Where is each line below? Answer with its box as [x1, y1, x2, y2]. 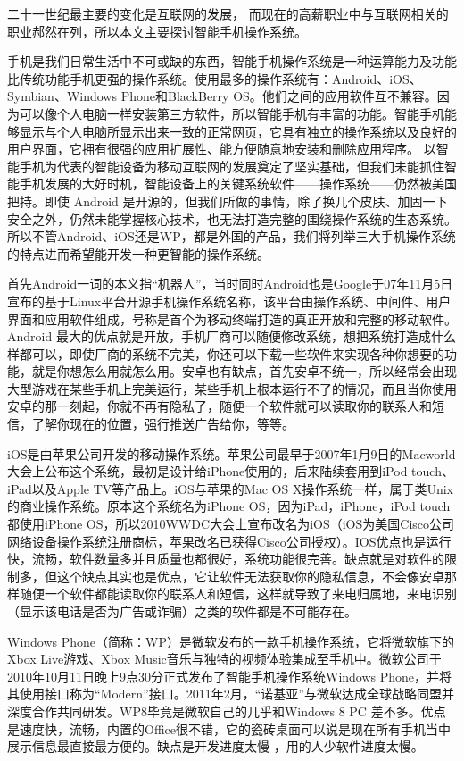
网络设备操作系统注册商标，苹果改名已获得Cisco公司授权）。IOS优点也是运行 [7, 531, 452, 550]
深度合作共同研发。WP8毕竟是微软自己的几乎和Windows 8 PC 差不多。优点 [7, 701, 446, 720]
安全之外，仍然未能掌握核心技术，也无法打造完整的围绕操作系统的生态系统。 [7, 209, 457, 228]
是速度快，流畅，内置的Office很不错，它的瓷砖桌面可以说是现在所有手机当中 [7, 719, 451, 738]
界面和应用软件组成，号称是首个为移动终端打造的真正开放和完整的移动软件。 [7, 309, 457, 328]
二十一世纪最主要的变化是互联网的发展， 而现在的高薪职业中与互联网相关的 [7, 4, 449, 22]
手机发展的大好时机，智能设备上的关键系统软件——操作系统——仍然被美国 [19, 174, 457, 193]
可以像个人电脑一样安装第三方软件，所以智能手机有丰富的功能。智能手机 [19, 104, 444, 122]
